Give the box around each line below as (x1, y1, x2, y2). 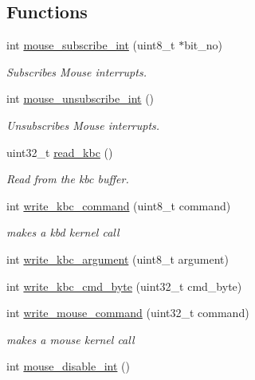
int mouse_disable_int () (6, 358, 130, 374)
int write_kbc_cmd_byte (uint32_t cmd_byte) (6, 277, 242, 294)
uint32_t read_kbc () (6, 143, 113, 160)
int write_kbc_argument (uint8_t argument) (6, 250, 229, 267)
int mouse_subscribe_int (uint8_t (6, 37, 175, 53)
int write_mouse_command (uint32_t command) (6, 304, 249, 321)
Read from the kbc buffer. (6, 170, 129, 187)
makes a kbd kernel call (6, 224, 120, 241)
